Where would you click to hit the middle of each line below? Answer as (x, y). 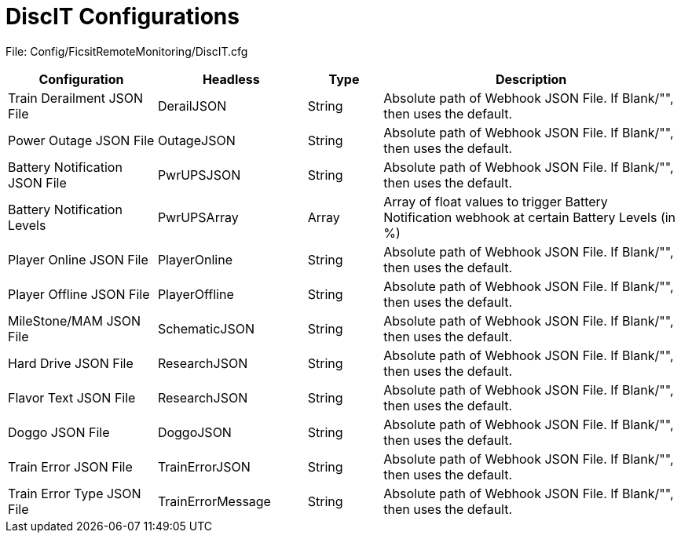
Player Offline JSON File (79, 294)
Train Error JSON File (70, 466)
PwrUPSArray (198, 217)
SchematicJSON (206, 328)
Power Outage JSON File (81, 140)
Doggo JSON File (59, 432)
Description (531, 79)
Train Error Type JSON (75, 493)
